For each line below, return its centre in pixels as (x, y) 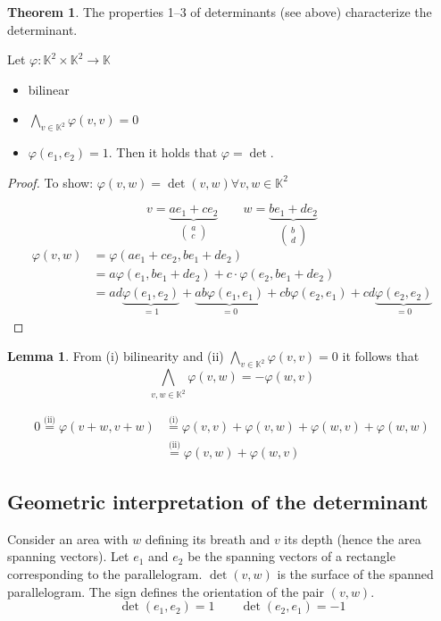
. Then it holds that (163, 152)
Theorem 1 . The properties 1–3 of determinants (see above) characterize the (220, 12)
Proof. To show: (50, 182)
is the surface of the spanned (355, 573)
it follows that (381, 356)
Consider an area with (68, 538)
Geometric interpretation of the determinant (218, 501)
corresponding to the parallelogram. (105, 573)
